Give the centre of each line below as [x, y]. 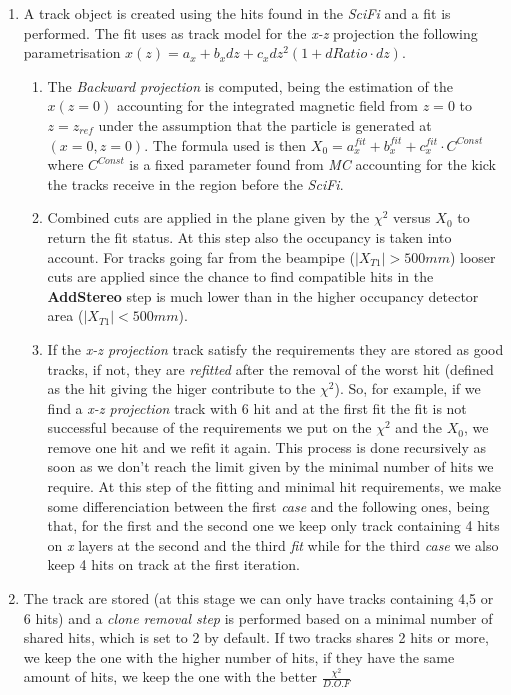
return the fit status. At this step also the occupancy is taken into [249, 236]
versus [412, 217]
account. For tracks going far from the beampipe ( [201, 256]
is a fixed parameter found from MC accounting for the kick [312, 164]
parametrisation [72, 52]
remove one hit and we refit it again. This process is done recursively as [267, 446]
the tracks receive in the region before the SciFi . [195, 183]
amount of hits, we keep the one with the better [170, 676]
